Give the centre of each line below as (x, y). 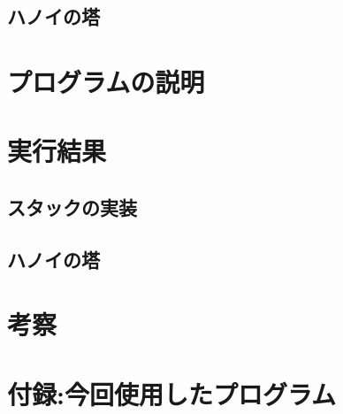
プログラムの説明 (106, 81)
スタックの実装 (72, 207)
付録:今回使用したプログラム (172, 393)
